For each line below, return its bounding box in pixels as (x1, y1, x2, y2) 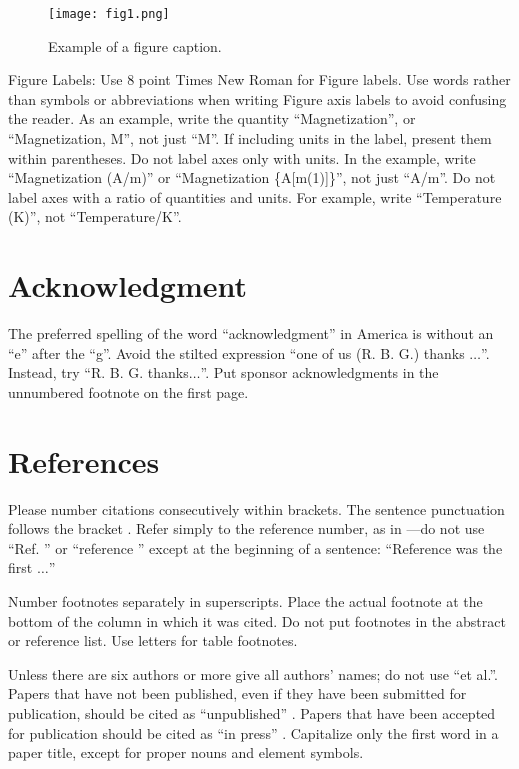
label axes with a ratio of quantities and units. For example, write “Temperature (8, 186, 502, 207)
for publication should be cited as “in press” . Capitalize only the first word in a (8, 722, 499, 743)
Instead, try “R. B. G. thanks (8, 362, 189, 383)
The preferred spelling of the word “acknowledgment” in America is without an (8, 323, 494, 344)
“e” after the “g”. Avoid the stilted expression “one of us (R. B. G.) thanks (8, 342, 465, 363)
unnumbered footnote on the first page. (8, 381, 249, 402)
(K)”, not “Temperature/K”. (8, 206, 182, 227)
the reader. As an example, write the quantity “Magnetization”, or (8, 108, 416, 129)
